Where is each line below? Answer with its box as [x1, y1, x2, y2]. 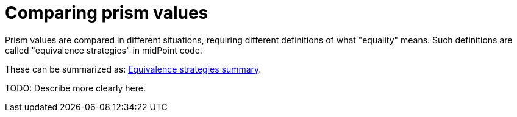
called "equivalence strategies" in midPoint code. [5, 44, 202, 55]
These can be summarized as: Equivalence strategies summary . [5, 63, 262, 74]
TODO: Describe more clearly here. [5, 82, 146, 93]
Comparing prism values [5, 2, 209, 23]
